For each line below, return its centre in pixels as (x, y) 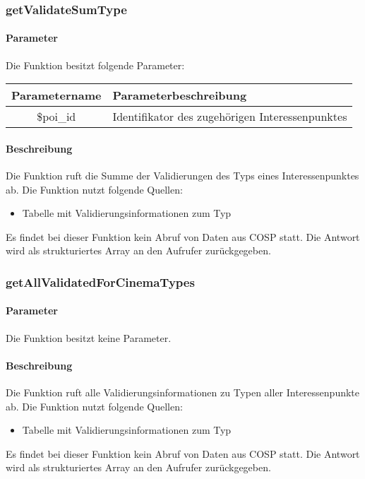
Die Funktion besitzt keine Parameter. (89, 337)
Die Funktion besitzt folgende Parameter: (95, 65)
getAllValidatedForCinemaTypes (100, 282)
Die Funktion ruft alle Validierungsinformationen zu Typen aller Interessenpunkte (183, 392)
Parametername (56, 95)
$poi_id (56, 117)
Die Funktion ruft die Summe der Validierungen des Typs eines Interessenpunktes (182, 176)
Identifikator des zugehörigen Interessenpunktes (230, 117)
